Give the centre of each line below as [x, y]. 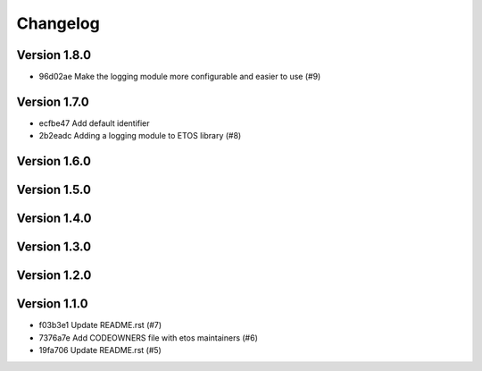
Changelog [58, 23]
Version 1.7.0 [53, 101]
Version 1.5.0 [54, 190]
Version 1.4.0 [54, 219]
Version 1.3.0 [54, 247]
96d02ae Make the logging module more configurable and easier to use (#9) [180, 77]
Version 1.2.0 [54, 276]
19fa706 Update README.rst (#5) [100, 350]
